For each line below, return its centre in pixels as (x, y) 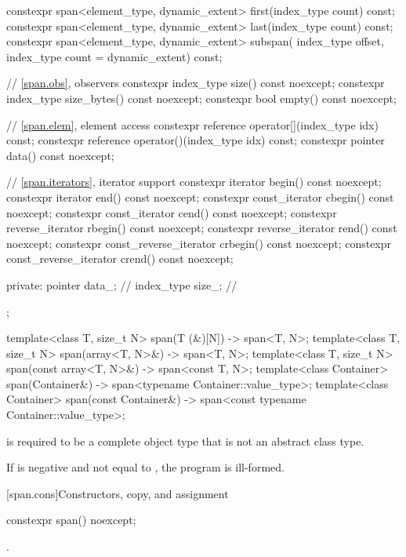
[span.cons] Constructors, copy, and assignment (118, 493)
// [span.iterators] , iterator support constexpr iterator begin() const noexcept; (194, 182)
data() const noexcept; (60, 155)
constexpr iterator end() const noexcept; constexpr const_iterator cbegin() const (200, 197)
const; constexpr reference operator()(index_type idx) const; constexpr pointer (196, 140)
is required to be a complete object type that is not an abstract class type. (185, 441)
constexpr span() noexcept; (71, 520)
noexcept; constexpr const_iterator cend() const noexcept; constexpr (172, 212)
